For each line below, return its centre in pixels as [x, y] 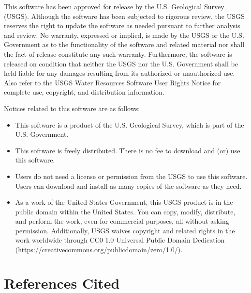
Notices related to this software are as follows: [72, 108]
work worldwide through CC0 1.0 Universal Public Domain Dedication [120, 240]
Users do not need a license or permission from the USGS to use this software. [131, 176]
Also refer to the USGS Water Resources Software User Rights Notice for [112, 82]
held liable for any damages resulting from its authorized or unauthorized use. [119, 73]
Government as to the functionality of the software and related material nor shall [124, 44]
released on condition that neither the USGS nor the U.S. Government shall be [121, 63]
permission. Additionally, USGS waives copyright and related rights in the [125, 230]
